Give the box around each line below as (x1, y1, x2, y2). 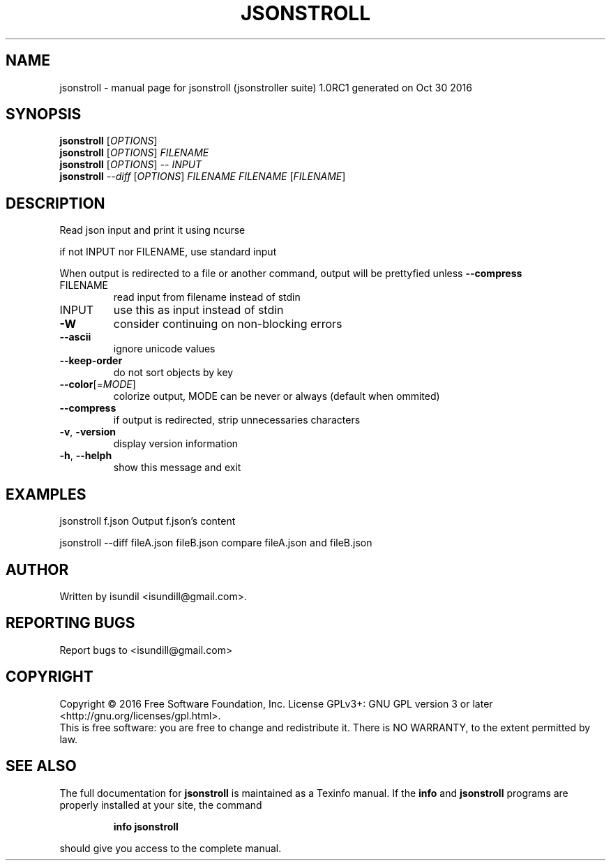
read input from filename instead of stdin (113, 291, 301, 304)
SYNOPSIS (6, 105, 82, 124)
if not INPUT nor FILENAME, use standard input (59, 246, 277, 258)
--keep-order (59, 354, 123, 367)
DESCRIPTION (6, 194, 105, 212)
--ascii (59, 331, 91, 343)
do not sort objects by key (113, 366, 234, 379)
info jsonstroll (113, 820, 179, 833)
